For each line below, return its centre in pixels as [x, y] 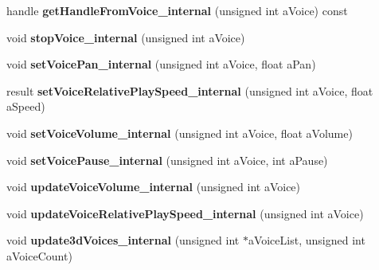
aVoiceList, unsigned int [307, 240]
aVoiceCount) [39, 255]
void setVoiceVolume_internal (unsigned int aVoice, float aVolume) [180, 133]
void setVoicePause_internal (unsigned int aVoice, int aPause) [167, 160]
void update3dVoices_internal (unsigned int [123, 240]
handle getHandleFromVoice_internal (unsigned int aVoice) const [177, 10]
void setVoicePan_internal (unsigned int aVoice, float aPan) [161, 64]
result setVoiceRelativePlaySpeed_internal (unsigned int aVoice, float [190, 90]
